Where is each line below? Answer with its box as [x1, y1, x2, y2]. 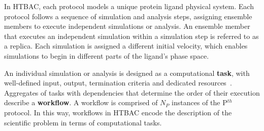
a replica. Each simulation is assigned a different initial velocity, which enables [4, 40, 248, 51]
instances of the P [172, 97, 227, 108]
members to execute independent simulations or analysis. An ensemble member [4, 21, 250, 31]
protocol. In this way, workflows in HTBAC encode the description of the [4, 107, 232, 117]
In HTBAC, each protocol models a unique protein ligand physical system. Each [4, 1, 254, 11]
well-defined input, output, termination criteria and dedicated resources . [4, 77, 232, 88]
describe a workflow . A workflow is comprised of [4, 97, 158, 108]
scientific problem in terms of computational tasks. [4, 117, 162, 127]
